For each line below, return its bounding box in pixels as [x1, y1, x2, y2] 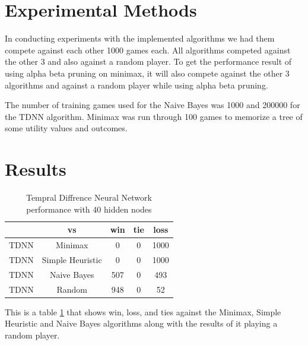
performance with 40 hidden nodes [26, 202, 152, 215]
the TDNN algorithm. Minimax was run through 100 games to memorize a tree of [5, 110, 303, 122]
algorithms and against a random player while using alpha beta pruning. [5, 78, 268, 91]
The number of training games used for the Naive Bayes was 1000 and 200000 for [5, 99, 300, 111]
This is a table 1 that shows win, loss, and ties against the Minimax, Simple [5, 305, 281, 318]
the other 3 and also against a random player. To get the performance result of [5, 55, 292, 68]
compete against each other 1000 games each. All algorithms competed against [5, 43, 291, 56]
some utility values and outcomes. [5, 122, 128, 134]
